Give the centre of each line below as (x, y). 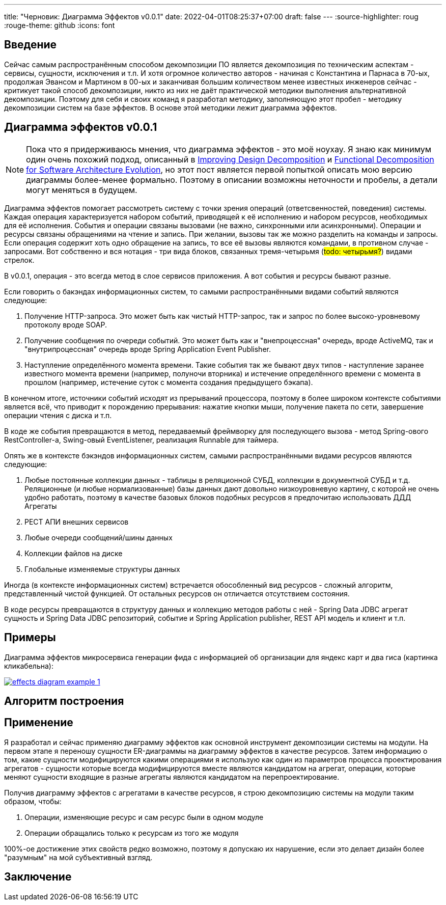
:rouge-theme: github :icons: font (60, 25)
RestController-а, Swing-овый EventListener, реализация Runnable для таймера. (142, 440)
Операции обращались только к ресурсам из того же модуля (132, 833)
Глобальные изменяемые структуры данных (102, 569)
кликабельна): (29, 666)
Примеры (30, 638)
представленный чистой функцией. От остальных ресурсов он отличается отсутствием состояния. (177, 593)
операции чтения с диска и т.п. (58, 415)
